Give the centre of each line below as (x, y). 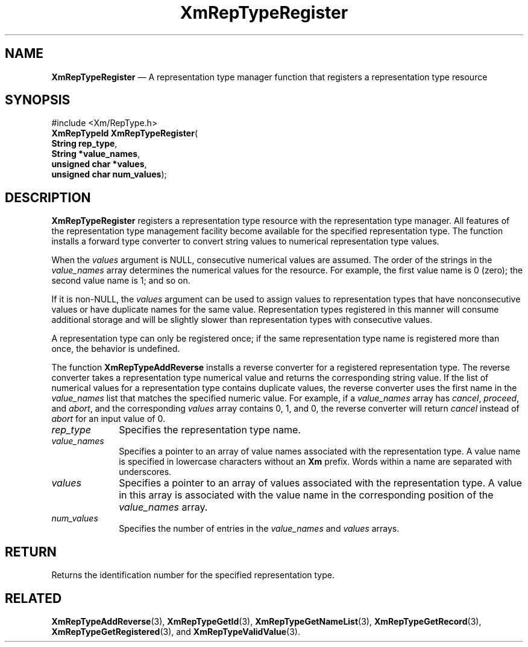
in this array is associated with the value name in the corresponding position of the (306, 495)
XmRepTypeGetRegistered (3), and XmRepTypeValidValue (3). (176, 631)
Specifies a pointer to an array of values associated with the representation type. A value (320, 483)
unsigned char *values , (99, 164)
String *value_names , (96, 154)
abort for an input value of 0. (108, 419)
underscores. (145, 472)
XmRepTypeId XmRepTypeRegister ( (124, 133)
